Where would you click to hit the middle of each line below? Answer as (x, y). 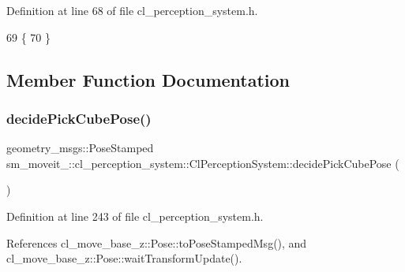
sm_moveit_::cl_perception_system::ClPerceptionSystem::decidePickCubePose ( (203, 163)
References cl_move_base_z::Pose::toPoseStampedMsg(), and (157, 242)
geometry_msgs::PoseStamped (80, 148)
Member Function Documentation (148, 79)
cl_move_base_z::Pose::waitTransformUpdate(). (124, 258)
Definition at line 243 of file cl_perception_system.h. (135, 216)
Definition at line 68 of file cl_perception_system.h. (132, 10)
